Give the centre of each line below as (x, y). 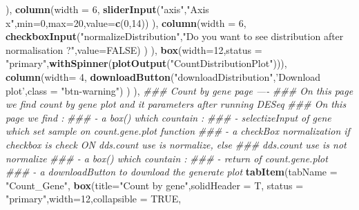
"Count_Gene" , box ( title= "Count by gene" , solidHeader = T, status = (155, 185)
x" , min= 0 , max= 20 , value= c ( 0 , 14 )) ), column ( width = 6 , (126, 22)
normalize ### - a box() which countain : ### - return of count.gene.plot (167, 158)
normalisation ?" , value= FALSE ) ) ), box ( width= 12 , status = (134, 49)
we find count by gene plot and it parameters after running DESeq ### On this (176, 104)
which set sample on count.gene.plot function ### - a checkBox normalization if (178, 131)
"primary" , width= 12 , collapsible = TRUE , (94, 199)
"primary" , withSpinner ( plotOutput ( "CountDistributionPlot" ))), (146, 63)
